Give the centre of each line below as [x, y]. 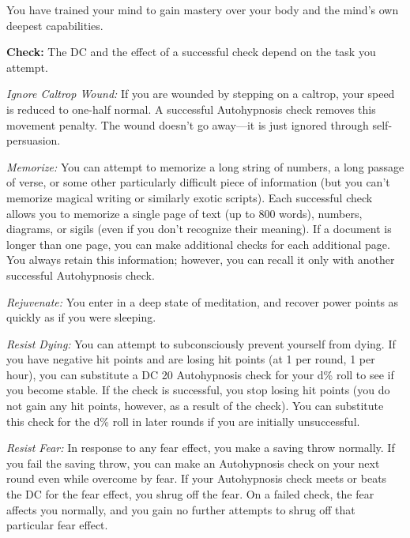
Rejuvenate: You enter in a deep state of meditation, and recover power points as [203, 301]
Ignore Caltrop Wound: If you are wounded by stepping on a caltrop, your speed [201, 94]
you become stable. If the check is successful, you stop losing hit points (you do [198, 390]
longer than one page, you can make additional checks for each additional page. [198, 244]
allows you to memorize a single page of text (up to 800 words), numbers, [184, 213]
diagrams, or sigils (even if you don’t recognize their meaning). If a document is [199, 229]
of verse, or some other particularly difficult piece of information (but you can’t [198, 182]
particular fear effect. [57, 525]
